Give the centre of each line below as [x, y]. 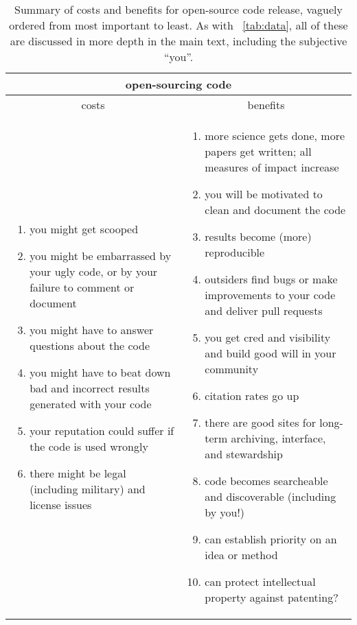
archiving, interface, [278, 438]
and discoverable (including [270, 496]
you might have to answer [92, 329]
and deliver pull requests [264, 310]
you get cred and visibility [268, 337]
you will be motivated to [264, 194]
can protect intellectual [260, 581]
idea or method [241, 555]
